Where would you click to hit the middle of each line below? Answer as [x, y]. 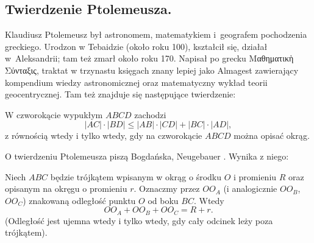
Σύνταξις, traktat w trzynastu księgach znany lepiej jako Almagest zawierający [152, 70]
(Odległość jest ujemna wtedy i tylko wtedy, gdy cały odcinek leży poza [139, 220]
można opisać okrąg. [272, 136]
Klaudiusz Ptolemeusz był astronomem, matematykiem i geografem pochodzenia [156, 34]
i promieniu [255, 176]
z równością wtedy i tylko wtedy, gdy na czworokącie [104, 136]
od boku [163, 200]
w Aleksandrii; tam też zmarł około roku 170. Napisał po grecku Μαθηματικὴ [149, 58]
